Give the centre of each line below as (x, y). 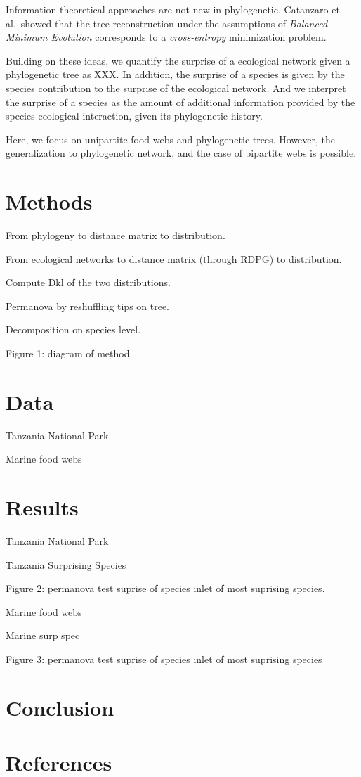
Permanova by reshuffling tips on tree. (88, 306)
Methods (49, 201)
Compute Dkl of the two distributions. (88, 282)
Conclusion (60, 707)
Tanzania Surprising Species (66, 564)
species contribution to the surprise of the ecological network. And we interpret (176, 88)
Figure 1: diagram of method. (69, 353)
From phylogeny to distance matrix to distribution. (116, 235)
